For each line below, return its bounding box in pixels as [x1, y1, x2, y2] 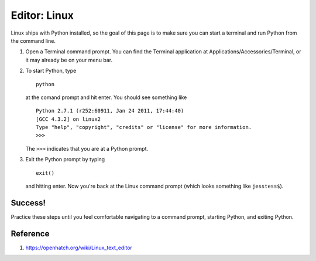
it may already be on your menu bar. [25, 56, 113, 63]
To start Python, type [25, 67, 77, 74]
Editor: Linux [11, 9, 74, 22]
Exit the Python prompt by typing [25, 156, 105, 163]
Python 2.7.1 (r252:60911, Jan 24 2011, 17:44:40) [36, 107, 184, 114]
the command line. [11, 37, 56, 44]
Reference [11, 229, 50, 239]
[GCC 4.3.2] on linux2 [36, 116, 101, 123]
